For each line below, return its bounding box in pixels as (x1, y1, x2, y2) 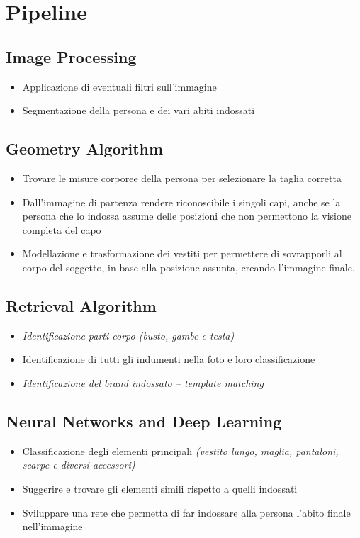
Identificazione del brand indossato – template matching (22, 375, 264, 390)
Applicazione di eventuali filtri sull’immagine (22, 79, 217, 94)
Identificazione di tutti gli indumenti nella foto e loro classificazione (22, 352, 315, 366)
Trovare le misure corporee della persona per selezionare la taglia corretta (22, 170, 342, 185)
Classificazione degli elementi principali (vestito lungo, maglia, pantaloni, (22, 443, 339, 458)
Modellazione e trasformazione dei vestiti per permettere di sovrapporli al (22, 246, 342, 261)
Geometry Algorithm (6, 138, 164, 159)
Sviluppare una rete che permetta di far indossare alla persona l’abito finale (22, 505, 351, 520)
